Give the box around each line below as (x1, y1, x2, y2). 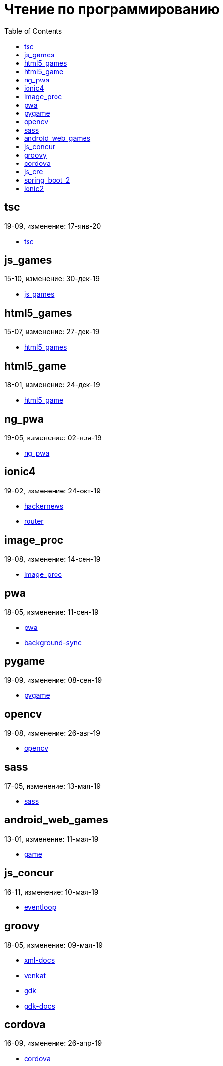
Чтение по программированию (4, 1, 220, 18)
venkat (24, 971, 46, 980)
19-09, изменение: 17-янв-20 (4, 221, 101, 230)
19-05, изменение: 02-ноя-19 (4, 433, 102, 442)
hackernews (24, 501, 64, 510)
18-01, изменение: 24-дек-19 (4, 381, 100, 389)
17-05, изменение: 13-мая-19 (4, 782, 101, 791)
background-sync (24, 638, 82, 647)
